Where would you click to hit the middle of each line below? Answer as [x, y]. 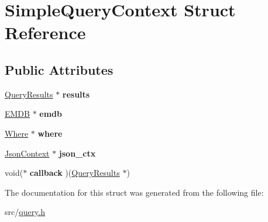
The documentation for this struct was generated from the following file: [134, 192]
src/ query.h [25, 212]
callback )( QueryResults [75, 173]
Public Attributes [59, 69]
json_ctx [77, 153]
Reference [45, 32]
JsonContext [27, 153]
